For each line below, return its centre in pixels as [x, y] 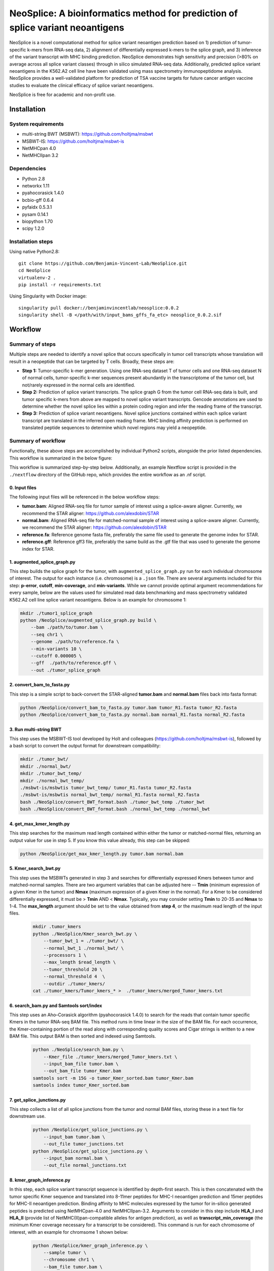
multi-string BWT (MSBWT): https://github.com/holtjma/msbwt [88, 134]
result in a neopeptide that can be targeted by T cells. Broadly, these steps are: [92, 361]
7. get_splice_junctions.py [38, 1100]
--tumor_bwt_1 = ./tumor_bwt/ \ [84, 941]
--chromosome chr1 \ [69, 1260]
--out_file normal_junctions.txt [85, 1165]
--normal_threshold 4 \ [74, 977]
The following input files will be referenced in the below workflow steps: [84, 497]
